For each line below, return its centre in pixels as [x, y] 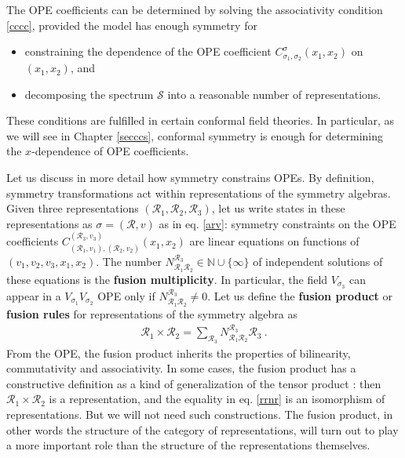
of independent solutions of [318, 261]
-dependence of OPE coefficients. [110, 151]
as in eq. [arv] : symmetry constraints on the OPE [277, 223]
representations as [49, 223]
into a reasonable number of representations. [274, 94]
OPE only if [126, 295]
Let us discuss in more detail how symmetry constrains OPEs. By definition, [190, 178]
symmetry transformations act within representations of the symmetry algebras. [199, 193]
